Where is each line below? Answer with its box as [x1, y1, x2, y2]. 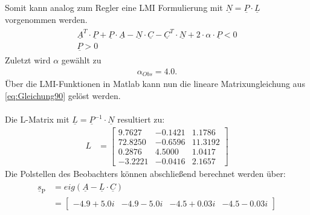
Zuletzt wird [5, 54, 51, 66]
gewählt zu [61, 54, 102, 66]
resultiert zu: [117, 113, 165, 126]
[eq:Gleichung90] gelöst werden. [5, 89, 121, 101]
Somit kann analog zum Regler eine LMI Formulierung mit [5, 1, 223, 13]
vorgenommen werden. [5, 13, 88, 25]
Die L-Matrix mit [5, 113, 69, 126]
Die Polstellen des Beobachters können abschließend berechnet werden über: [5, 167, 286, 179]
